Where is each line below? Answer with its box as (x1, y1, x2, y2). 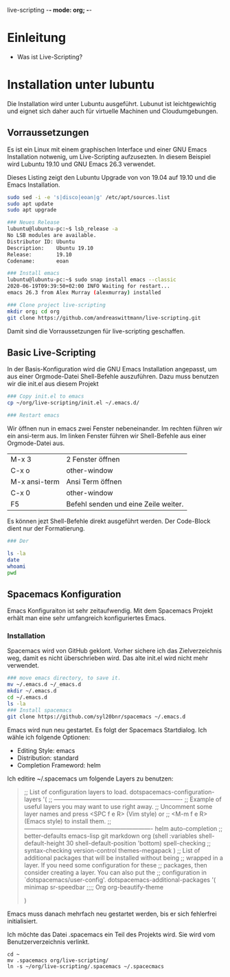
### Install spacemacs (7, 706, 72, 714)
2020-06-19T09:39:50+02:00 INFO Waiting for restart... (7, 282, 170, 290)
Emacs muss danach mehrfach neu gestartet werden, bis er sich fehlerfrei (7, 909, 218, 918)
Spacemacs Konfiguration (7, 588, 122, 600)
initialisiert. (7, 916, 38, 925)
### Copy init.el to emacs (7, 393, 84, 400)
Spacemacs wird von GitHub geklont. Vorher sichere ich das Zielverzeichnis (7, 647, 222, 655)
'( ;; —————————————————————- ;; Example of (43, 795, 222, 803)
